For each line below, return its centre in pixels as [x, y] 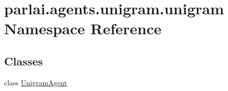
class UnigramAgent [36, 82]
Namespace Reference [83, 28]
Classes [24, 61]
